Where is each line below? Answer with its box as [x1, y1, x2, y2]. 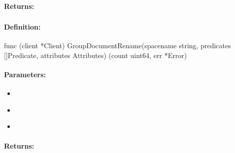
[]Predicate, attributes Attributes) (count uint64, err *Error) [4, 50, 187, 60]
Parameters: [4, 69, 46, 80]
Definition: [4, 22, 41, 32]
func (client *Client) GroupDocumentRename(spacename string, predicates [4, 40, 231, 51]
